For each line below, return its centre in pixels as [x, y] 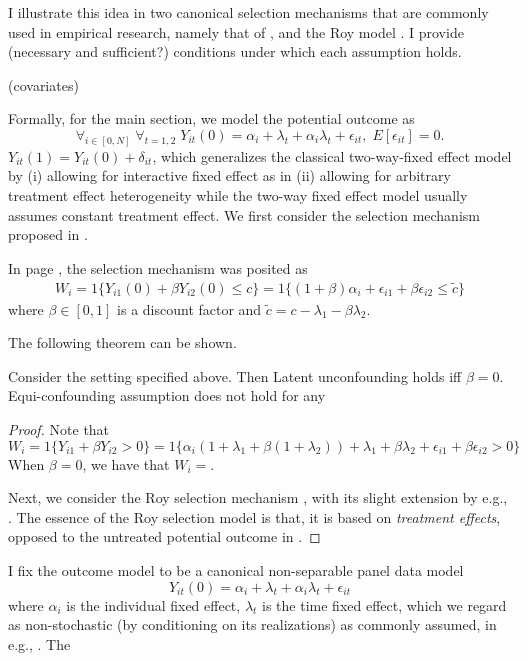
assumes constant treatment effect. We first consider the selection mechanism [244, 214]
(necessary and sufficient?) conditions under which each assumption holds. [235, 51]
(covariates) [43, 84]
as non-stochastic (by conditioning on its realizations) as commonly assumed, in [252, 624]
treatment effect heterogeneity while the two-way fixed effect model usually [238, 195]
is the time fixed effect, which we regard [384, 604]
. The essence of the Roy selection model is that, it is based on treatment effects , [254, 516]
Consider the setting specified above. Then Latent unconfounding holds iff [235, 375]
